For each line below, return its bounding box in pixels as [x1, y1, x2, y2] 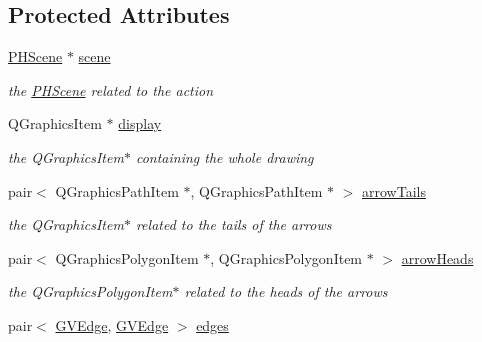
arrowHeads [401, 247, 474, 268]
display [118, 113, 162, 134]
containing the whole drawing [135, 146, 314, 167]
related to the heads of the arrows [184, 281, 388, 302]
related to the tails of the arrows [135, 214, 332, 235]
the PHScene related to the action [8, 79, 214, 100]
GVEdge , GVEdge [55, 314, 169, 335]
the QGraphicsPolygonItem [8, 281, 173, 302]
